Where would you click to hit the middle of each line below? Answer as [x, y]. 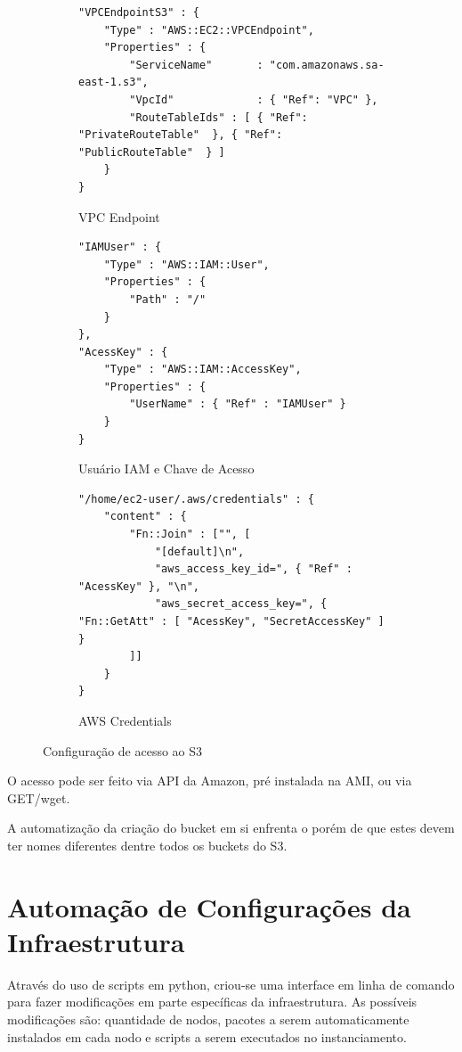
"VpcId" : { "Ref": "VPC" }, [254, 99]
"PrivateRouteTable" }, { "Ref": [181, 135]
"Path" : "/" [168, 299]
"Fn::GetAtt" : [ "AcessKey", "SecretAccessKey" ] [231, 621]
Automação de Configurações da [209, 906]
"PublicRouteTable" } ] [152, 152]
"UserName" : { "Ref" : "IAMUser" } [238, 404]
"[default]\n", [199, 551]
